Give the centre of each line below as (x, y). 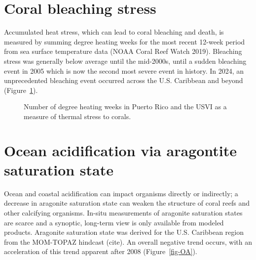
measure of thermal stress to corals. (77, 116)
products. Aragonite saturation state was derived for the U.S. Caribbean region (124, 232)
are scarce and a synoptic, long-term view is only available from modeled (114, 222)
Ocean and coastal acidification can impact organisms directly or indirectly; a (121, 193)
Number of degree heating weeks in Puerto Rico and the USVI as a (125, 107)
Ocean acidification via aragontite (121, 150)
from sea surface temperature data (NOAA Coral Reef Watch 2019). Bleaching (123, 51)
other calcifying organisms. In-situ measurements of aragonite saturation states (123, 212)
